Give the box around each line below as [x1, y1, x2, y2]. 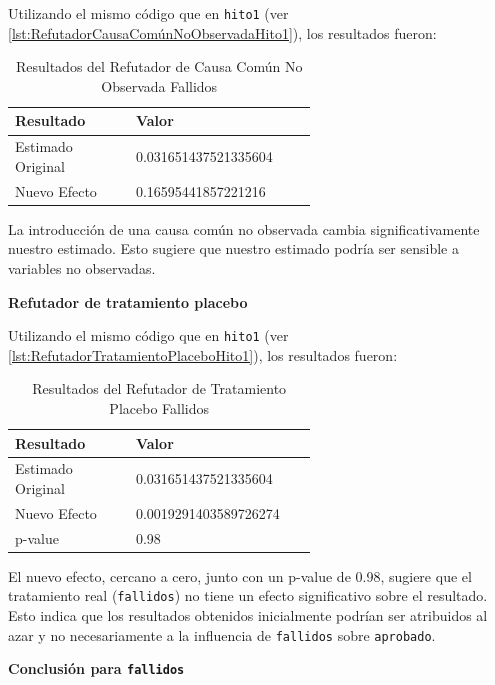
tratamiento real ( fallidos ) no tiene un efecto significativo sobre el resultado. [8, 585, 488, 606]
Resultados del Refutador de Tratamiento [32, 378, 287, 399]
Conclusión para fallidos [8, 658, 185, 679]
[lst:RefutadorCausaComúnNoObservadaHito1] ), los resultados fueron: [8, 22, 437, 43]
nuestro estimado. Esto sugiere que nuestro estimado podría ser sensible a [8, 238, 459, 259]
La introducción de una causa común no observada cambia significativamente [8, 218, 480, 239]
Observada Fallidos [101, 75, 218, 96]
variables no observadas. [8, 258, 156, 278]
